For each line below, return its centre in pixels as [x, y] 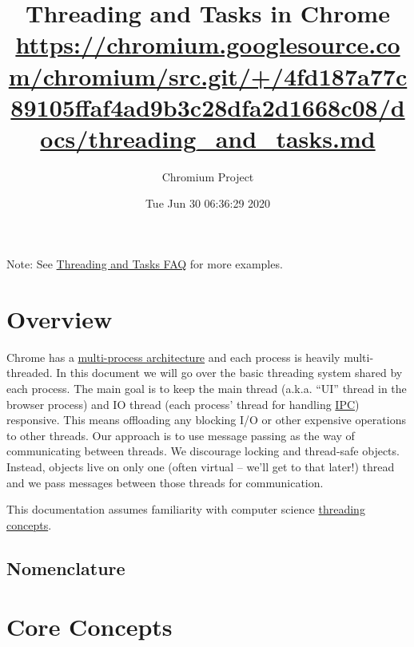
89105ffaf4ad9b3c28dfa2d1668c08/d [208, 107]
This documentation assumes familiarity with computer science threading [186, 509]
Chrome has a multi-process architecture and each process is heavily [173, 357]
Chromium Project [208, 176]
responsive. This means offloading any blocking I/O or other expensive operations [206, 420]
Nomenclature [66, 568]
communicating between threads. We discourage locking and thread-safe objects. [203, 451]
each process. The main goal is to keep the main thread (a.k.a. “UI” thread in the [207, 388]
